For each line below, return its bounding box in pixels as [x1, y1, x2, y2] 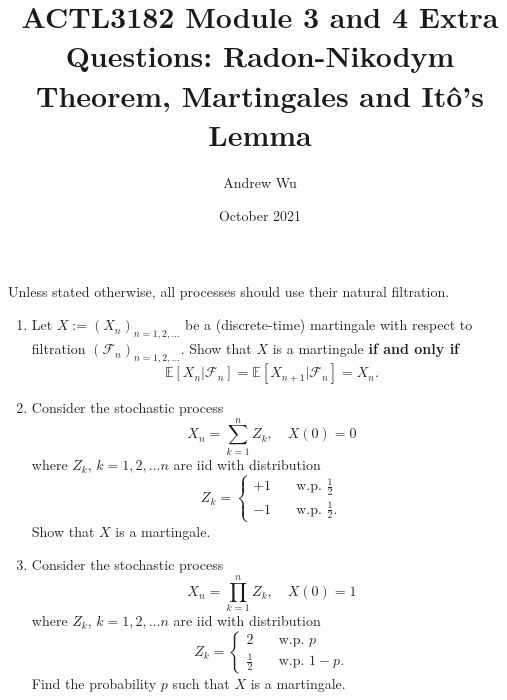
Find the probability [31, 672, 157, 693]
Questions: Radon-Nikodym [65, 35, 455, 76]
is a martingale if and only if [272, 338, 460, 359]
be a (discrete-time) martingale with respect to [185, 314, 473, 335]
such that [172, 672, 230, 693]
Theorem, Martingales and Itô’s [35, 74, 484, 115]
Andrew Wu [223, 171, 297, 192]
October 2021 [218, 205, 302, 226]
